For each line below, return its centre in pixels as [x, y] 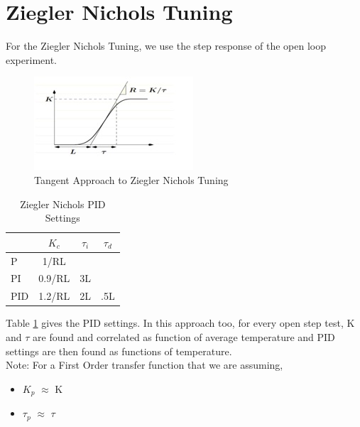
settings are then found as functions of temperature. [119, 351]
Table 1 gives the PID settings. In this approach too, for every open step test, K [180, 323]
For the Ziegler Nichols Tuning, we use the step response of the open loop [166, 46]
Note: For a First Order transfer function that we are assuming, [144, 365]
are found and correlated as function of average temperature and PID [184, 336]
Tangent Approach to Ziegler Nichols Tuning [131, 179]
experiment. [31, 59]
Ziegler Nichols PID [63, 204]
